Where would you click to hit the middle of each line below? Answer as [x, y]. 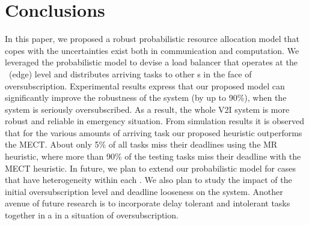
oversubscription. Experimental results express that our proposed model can [145, 85]
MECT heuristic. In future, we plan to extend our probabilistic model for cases [151, 168]
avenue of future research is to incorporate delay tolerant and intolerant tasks [148, 203]
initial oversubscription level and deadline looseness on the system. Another [144, 191]
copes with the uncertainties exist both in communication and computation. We [152, 50]
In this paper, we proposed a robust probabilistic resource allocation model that [152, 39]
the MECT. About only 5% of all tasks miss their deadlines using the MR [141, 144]
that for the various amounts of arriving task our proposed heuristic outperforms [154, 132]
